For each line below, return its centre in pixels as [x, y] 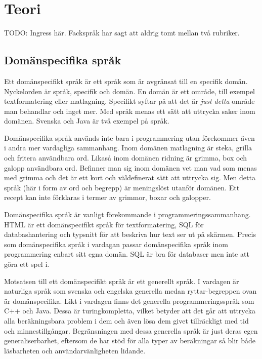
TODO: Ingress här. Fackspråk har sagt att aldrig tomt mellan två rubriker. [122, 33]
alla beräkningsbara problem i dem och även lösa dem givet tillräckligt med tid [126, 320]
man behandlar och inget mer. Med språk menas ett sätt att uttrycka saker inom [130, 111]
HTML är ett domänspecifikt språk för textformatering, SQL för [104, 224]
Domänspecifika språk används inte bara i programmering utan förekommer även [129, 137]
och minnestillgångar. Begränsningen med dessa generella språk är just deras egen [131, 330]
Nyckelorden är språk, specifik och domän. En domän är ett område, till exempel [129, 91]
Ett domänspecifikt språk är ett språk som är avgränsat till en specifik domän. [126, 81]
